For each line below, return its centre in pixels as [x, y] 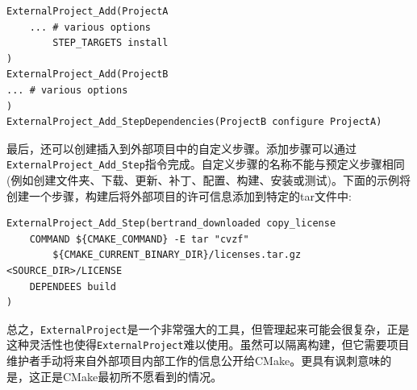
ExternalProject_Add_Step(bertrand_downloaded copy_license [171, 224]
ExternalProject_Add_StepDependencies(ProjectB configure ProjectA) [194, 122]
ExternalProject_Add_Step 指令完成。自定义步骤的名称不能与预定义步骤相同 [206, 164]
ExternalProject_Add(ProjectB [88, 75]
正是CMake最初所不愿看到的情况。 [131, 376]
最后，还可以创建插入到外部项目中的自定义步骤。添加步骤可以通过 [181, 148]
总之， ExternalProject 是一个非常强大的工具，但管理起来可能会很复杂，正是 [208, 328]
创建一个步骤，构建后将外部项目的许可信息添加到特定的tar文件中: [179, 195]
